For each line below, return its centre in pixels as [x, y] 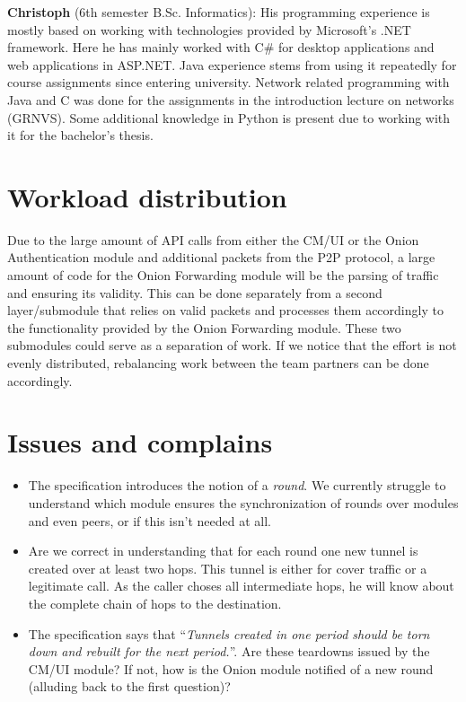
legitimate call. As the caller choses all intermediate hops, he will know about [241, 586]
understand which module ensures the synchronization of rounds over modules [243, 502]
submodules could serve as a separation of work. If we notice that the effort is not [232, 345]
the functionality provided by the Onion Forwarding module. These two [204, 327]
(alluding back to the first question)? [129, 686]
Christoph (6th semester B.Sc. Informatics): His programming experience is [219, 12]
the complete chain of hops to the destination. [155, 603]
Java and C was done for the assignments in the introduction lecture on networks [231, 99]
